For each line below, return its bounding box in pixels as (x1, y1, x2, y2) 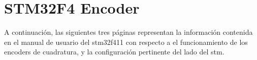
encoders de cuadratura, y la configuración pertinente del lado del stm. (4, 46, 224, 57)
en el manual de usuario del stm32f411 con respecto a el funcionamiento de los (4, 36, 248, 47)
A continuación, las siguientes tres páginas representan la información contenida (4, 27, 253, 37)
